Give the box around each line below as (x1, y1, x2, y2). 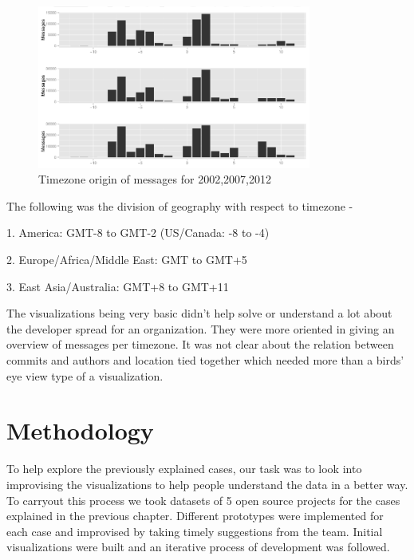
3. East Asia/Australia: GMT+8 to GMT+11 (6, 278, 229, 294)
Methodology (6, 414, 154, 447)
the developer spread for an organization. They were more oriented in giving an (6, 320, 395, 337)
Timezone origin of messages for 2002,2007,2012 (38, 171, 271, 187)
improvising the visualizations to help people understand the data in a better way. (6, 475, 408, 492)
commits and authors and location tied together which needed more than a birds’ (6, 352, 404, 369)
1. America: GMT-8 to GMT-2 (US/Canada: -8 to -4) (6, 224, 270, 241)
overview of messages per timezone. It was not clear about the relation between (6, 336, 394, 353)
